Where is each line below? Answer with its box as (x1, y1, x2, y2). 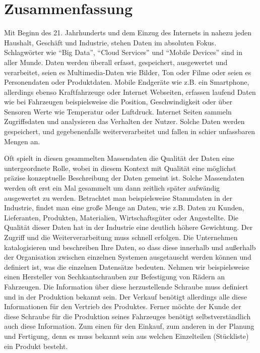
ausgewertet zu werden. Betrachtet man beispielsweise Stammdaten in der (4, 192, 232, 203)
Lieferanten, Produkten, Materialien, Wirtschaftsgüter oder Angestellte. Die (4, 212, 239, 222)
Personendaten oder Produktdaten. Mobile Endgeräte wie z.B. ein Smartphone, (4, 77, 249, 87)
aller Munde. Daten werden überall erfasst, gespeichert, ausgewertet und (4, 56, 228, 67)
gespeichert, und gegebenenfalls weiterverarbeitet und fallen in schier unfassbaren (4, 126, 255, 137)
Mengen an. (4, 136, 40, 146)
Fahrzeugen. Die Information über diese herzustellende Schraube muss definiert (4, 281, 248, 291)
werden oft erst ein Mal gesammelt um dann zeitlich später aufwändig (4, 183, 220, 193)
